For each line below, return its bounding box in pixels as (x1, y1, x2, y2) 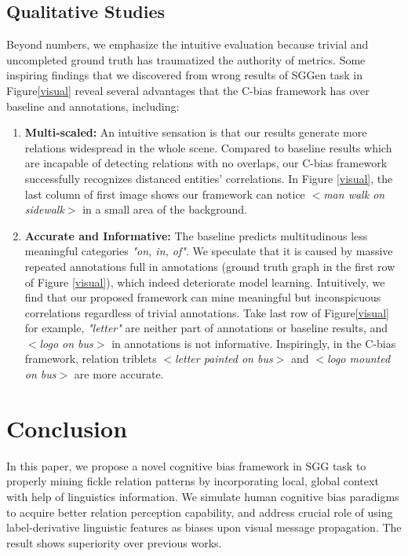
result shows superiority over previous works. (6, 534, 222, 551)
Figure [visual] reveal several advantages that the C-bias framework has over (6, 82, 370, 98)
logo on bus (39, 335, 93, 351)
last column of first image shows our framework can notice (24, 185, 305, 202)
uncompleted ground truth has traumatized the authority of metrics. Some (6, 51, 366, 68)
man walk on (323, 185, 385, 202)
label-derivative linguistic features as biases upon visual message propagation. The (6, 519, 402, 536)
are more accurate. (74, 366, 164, 382)
